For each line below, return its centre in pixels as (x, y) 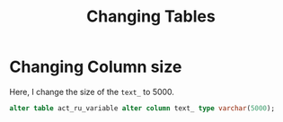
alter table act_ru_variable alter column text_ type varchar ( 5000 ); (142, 108)
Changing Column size (96, 67)
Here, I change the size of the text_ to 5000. (92, 91)
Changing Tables (151, 17)
